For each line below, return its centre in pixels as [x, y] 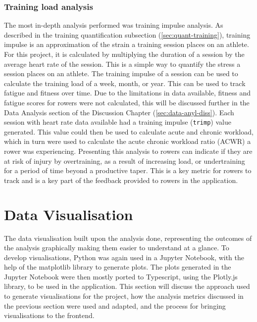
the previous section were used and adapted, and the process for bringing [115, 305]
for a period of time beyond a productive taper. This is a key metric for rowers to [128, 170]
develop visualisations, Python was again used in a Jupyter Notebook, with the [124, 257]
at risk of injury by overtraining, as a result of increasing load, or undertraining [125, 161]
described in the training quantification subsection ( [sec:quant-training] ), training [127, 34]
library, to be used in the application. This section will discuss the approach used [127, 286]
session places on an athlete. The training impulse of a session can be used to [121, 73]
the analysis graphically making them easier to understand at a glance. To [117, 248]
